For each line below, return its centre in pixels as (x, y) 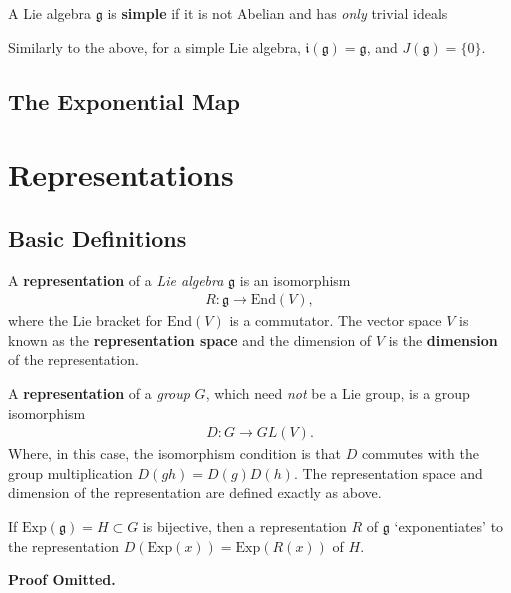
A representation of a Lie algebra (116, 279)
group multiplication (70, 472)
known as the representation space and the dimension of (190, 339)
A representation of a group (99, 392)
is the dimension (443, 339)
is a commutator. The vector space (335, 320)
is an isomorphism (295, 279)
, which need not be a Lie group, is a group (337, 392)
